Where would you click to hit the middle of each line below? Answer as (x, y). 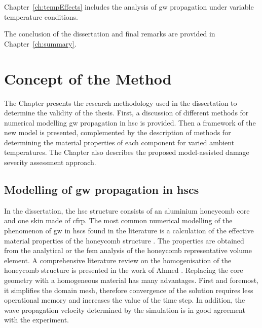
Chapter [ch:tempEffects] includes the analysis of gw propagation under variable (129, 7)
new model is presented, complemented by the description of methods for (118, 132)
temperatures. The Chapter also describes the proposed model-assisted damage (127, 152)
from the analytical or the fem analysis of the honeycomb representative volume (128, 250)
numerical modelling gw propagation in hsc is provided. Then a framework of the (130, 122)
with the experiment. (36, 320)
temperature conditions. (41, 16)
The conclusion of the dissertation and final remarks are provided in (110, 34)
